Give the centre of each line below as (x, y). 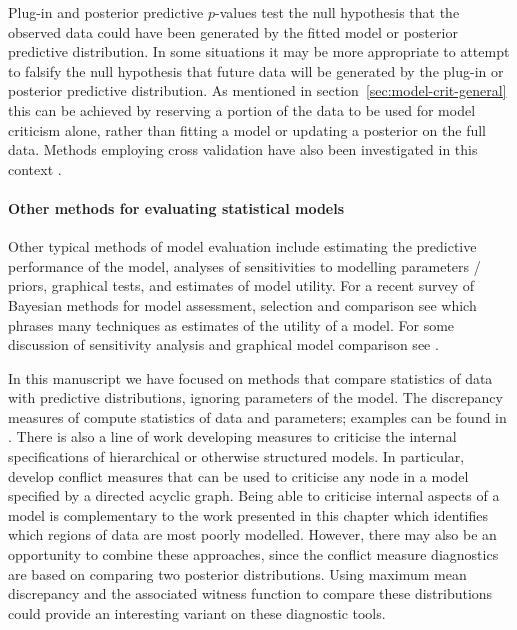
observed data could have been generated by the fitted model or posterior (233, 31)
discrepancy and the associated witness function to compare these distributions (250, 593)
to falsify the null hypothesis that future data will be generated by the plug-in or (256, 70)
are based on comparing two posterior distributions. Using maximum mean (237, 573)
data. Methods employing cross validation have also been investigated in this (243, 149)
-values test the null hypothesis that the (337, 12)
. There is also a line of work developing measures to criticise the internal (232, 436)
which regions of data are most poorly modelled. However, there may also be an (252, 534)
